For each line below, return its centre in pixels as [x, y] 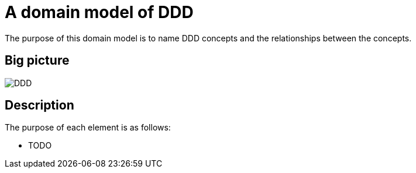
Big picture [37, 61]
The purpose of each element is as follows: [88, 128]
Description [39, 105]
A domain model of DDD [99, 12]
